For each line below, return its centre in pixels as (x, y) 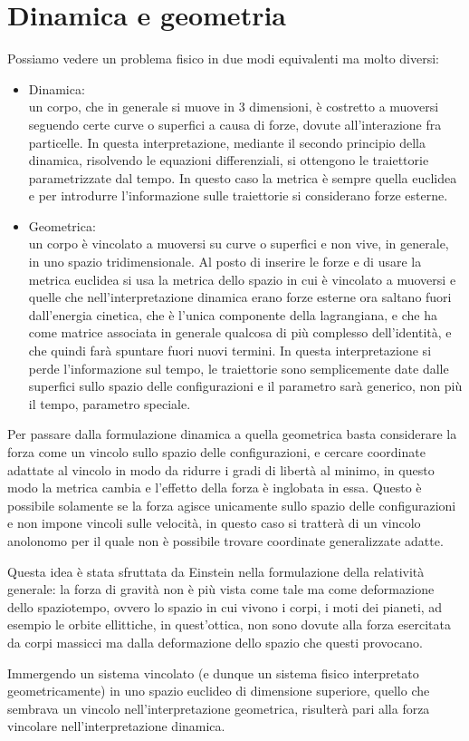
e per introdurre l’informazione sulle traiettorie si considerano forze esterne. (238, 195)
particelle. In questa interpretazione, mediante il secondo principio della (227, 142)
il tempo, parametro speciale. (110, 403)
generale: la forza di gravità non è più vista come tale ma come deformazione (221, 589)
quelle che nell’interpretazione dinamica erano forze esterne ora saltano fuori (240, 297)
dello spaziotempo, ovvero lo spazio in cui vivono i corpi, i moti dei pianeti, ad (225, 606)
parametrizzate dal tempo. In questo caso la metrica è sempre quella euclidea (243, 177)
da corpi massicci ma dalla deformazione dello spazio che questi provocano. (215, 642)
